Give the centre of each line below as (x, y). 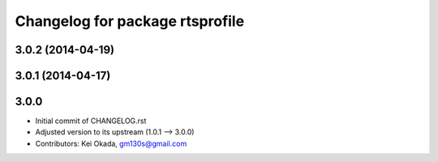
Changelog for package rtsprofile (130, 21)
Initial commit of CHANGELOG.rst (91, 121)
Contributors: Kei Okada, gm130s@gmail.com (111, 143)
